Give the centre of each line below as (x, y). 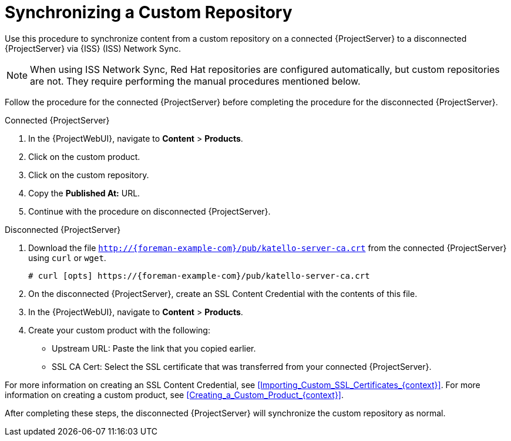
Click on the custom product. (84, 156)
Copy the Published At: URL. (84, 193)
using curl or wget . (67, 258)
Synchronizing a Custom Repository (149, 12)
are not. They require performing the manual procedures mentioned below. (195, 81)
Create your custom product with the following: (119, 330)
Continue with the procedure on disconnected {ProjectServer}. (149, 211)
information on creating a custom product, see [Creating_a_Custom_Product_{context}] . (174, 395)
